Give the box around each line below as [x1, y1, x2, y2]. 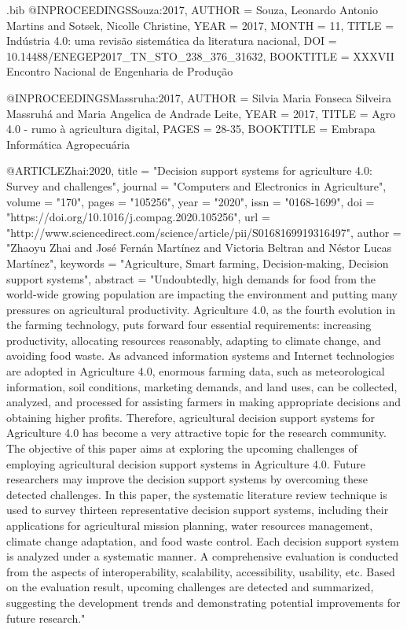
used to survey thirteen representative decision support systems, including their [6, 501, 389, 518]
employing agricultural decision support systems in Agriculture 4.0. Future [6, 455, 366, 472]
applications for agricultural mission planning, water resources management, [6, 517, 373, 533]
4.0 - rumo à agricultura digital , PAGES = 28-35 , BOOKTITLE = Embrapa [6, 120, 376, 137]
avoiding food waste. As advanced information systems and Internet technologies [6, 347, 394, 364]
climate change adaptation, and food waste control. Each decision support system [6, 532, 399, 549]
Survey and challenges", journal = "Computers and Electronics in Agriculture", [6, 177, 387, 194]
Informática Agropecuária [6, 135, 130, 152]
